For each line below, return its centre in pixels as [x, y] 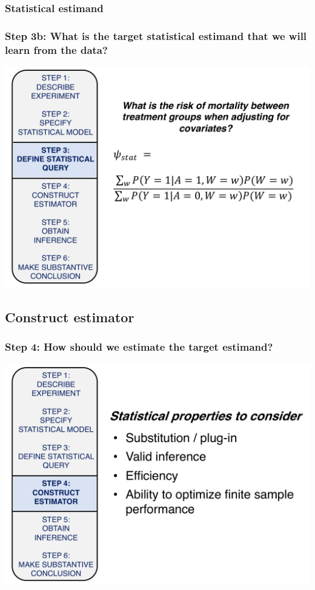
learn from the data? [56, 49]
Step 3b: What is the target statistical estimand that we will [156, 35]
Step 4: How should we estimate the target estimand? [139, 347]
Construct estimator [70, 317]
